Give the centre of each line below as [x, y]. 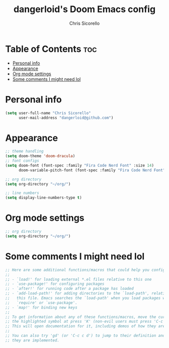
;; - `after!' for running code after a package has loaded [70, 289]
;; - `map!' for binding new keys [41, 307]
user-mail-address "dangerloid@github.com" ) [66, 118]
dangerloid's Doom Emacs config [84, 9]
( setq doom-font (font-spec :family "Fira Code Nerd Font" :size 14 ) [80, 165]
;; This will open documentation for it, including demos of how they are [85, 326]
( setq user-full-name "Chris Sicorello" [48, 113]
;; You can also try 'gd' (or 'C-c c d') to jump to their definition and [85, 336]
